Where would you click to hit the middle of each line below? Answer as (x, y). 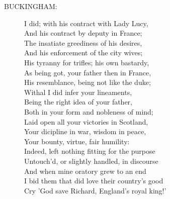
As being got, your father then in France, (88, 72)
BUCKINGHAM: (31, 6)
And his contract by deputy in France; (83, 33)
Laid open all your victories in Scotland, (86, 121)
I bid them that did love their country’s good (94, 181)
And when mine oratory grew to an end (85, 171)
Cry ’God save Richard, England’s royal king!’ (95, 190)
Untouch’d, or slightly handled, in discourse (91, 161)
